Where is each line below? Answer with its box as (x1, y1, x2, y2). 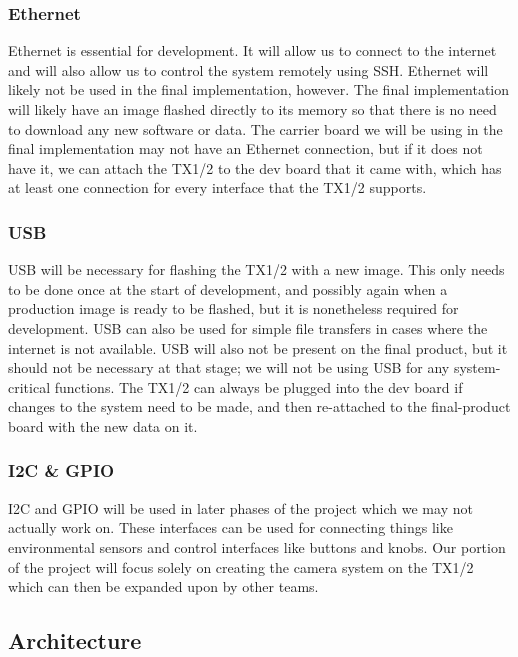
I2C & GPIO (8, 458, 115, 483)
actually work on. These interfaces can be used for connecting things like (8, 517, 453, 538)
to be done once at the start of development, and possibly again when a (8, 278, 448, 299)
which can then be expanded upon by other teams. (8, 576, 319, 597)
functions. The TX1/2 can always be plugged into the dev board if (54, 376, 463, 397)
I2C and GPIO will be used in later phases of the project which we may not (8, 497, 473, 518)
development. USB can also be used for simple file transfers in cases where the (8, 317, 488, 338)
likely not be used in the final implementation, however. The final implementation (8, 79, 510, 100)
